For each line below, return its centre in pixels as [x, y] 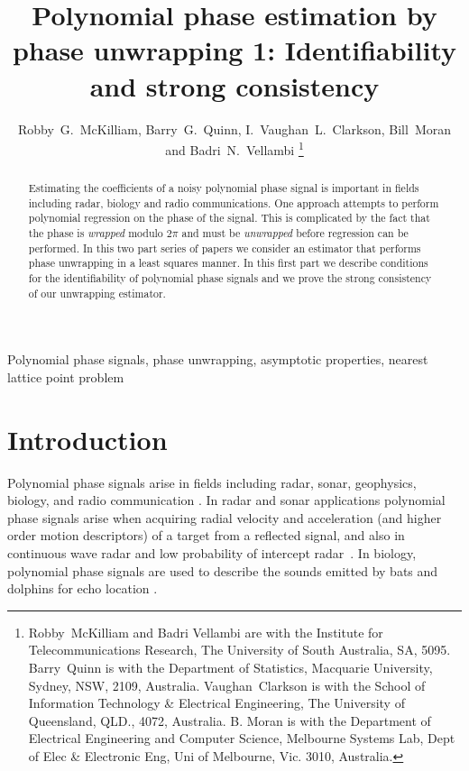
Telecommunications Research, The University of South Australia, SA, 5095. [239, 650]
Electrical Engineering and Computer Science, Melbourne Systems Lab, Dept [242, 738]
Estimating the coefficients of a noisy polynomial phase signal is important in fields [224, 188]
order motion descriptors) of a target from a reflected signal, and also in [206, 535]
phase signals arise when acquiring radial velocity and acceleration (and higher [225, 517]
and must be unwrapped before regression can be [295, 233]
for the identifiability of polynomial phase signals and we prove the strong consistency [230, 278]
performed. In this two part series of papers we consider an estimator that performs [225, 248]
